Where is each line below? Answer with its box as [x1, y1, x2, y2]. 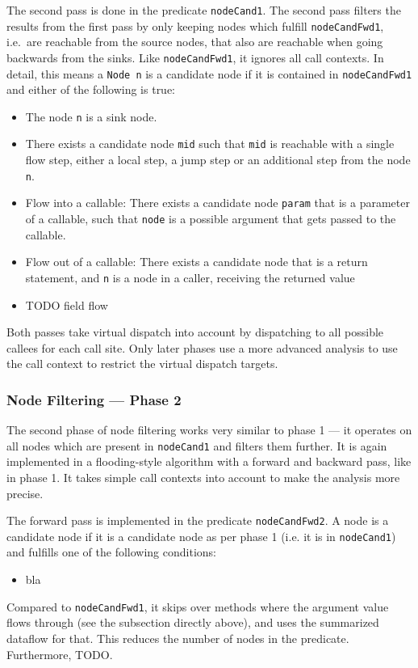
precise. [6, 484, 44, 501]
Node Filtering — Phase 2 [6, 389, 182, 409]
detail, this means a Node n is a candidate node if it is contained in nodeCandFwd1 [6, 65, 412, 82]
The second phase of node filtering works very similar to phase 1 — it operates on [6, 421, 412, 438]
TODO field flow [25, 296, 108, 313]
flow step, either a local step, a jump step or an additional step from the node [25, 151, 411, 168]
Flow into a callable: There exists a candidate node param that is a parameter [25, 194, 410, 211]
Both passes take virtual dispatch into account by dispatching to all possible [6, 323, 384, 340]
